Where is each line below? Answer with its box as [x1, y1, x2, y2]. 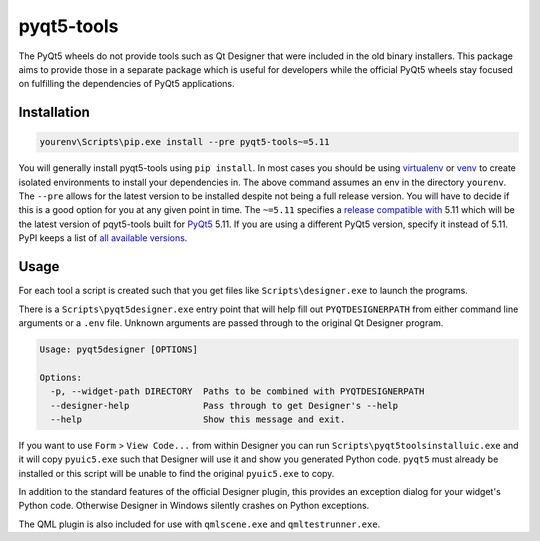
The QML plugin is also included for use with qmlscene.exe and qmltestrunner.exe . [18, 518, 381, 530]
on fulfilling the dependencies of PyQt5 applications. [18, 78, 235, 90]
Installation [18, 104, 90, 121]
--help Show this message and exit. [50, 413, 346, 425]
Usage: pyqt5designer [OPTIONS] [39, 343, 199, 355]
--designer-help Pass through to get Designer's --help [50, 400, 399, 411]
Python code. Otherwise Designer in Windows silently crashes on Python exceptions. [18, 500, 370, 512]
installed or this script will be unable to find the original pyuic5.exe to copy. [18, 467, 335, 479]
